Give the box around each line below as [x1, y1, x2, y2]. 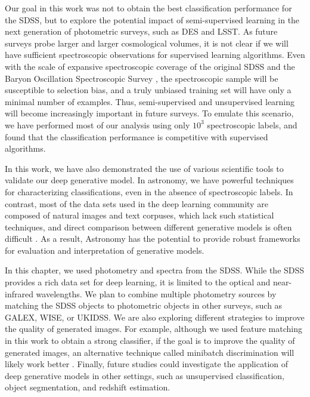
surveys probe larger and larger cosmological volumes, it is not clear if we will [5, 36, 289, 49]
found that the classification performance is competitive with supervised [5, 130, 268, 143]
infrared [5, 287, 33, 300]
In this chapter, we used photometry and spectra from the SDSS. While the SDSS [5, 264, 305, 276]
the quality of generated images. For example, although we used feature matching [5, 322, 303, 335]
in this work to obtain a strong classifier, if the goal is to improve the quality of [5, 334, 295, 347]
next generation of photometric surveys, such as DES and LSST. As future [5, 25, 278, 38]
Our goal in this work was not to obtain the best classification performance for [5, 2, 292, 14]
